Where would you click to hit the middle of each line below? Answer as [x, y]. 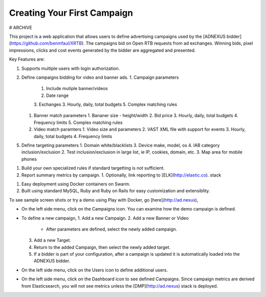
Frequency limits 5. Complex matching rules [78, 122]
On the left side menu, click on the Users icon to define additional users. [95, 270]
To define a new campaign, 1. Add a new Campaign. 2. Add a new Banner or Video [105, 218]
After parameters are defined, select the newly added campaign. [112, 229]
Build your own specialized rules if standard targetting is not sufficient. [93, 168]
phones [29, 159]
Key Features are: [27, 59]
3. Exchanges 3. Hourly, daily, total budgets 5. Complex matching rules [105, 104]
